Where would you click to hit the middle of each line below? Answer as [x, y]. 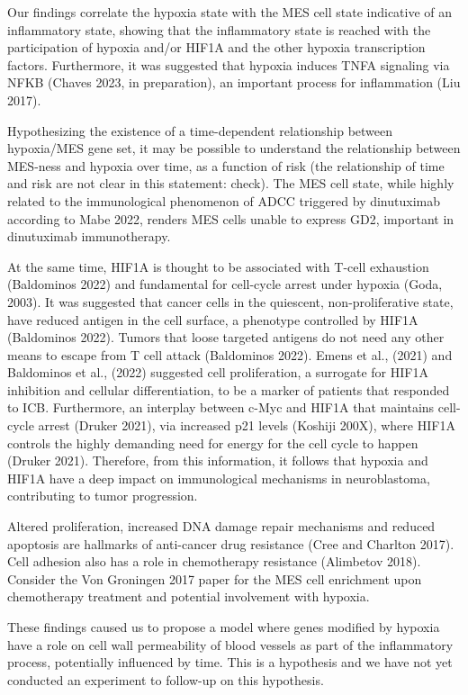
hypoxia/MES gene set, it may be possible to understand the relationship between [234, 148]
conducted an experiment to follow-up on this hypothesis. [166, 679]
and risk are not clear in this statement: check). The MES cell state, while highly [231, 183]
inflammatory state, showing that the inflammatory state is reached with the [219, 29]
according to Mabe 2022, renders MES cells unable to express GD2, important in [231, 218]
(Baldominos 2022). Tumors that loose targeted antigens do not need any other [226, 337]
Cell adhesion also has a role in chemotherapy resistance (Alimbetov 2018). [214, 561]
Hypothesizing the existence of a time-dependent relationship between [200, 130]
